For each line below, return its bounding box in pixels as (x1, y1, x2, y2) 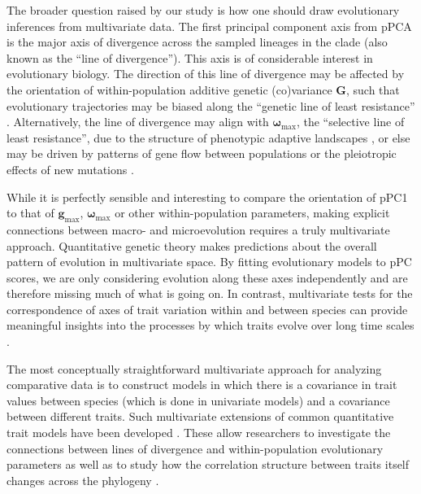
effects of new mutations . (7, 160, 134, 177)
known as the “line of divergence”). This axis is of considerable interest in (7, 49, 373, 66)
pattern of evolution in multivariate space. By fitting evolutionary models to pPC (7, 253, 412, 270)
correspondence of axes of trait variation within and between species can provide (7, 300, 408, 317)
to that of (7, 204, 54, 221)
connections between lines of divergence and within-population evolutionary (7, 439, 384, 457)
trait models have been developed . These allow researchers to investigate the (7, 424, 391, 441)
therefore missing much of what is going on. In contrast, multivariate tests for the (7, 285, 413, 302)
